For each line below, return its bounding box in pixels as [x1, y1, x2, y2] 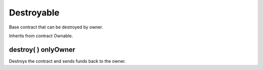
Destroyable [9, 7, 59, 18]
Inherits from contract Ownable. [9, 33, 73, 39]
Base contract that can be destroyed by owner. [9, 24, 103, 30]
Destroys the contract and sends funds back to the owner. [9, 58, 126, 64]
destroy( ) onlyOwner [9, 45, 75, 54]
